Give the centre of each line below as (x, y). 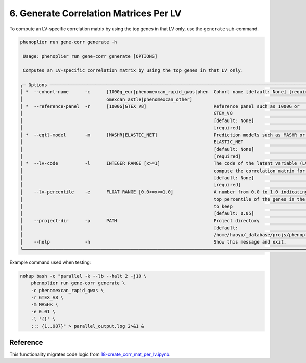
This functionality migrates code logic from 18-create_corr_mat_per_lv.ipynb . (90, 354)
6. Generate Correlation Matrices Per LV (96, 13)
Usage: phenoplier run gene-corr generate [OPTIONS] (90, 56)
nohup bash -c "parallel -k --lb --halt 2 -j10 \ (83, 276)
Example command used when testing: (50, 262)
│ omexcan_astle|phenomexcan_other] (106, 99)
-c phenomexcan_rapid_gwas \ (67, 290)
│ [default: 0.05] (137, 213)
